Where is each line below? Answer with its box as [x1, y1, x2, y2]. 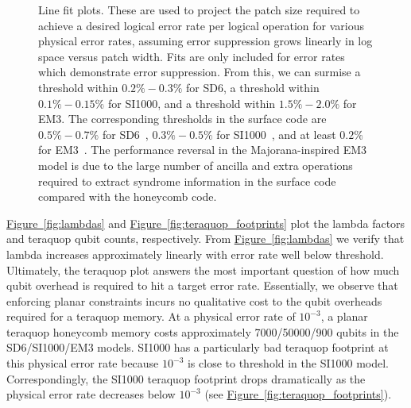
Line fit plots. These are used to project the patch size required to [38, 2, 360, 17]
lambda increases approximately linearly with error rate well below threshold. [6, 245, 384, 262]
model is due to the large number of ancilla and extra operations [38, 156, 353, 173]
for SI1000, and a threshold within [107, 94, 276, 111]
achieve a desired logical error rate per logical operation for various [38, 17, 365, 33]
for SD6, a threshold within [186, 79, 320, 95]
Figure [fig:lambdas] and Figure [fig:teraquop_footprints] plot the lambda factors [6, 214, 405, 231]
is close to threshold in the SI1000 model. [187, 355, 390, 371]
